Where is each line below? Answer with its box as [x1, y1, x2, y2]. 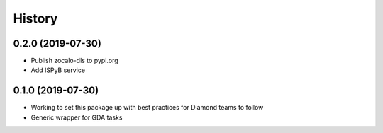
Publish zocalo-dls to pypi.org [30, 57, 118, 65]
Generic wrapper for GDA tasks [30, 113, 123, 122]
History [13, 11, 58, 26]
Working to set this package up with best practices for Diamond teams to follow [30, 103, 264, 112]
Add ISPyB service [30, 66, 85, 74]
